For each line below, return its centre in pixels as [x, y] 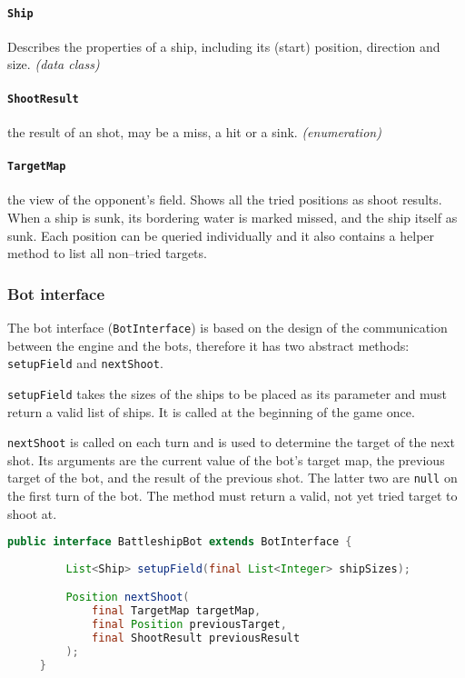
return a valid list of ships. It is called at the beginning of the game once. [211, 411]
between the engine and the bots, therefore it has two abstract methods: [208, 345]
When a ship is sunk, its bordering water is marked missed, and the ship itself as [232, 217]
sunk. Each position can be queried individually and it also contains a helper [221, 235]
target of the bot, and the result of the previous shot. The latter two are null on [232, 478]
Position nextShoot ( [128, 598]
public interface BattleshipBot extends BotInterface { [180, 542]
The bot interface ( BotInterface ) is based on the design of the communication [228, 327]
